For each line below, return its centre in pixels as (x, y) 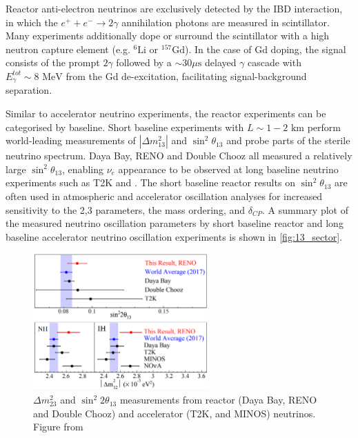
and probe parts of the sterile (288, 140)
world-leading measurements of (71, 140)
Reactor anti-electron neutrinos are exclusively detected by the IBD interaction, (174, 8)
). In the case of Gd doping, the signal (266, 49)
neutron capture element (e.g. (68, 49)
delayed (221, 62)
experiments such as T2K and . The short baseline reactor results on (150, 182)
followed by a (144, 62)
